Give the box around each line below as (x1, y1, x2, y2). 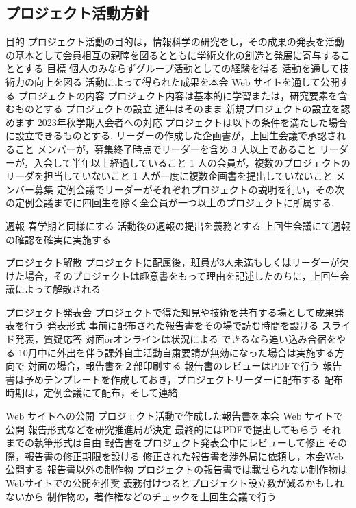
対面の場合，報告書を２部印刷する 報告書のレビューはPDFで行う (27, 359, 320, 373)
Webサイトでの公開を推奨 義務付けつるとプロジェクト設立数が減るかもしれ (5, 476, 344, 490)
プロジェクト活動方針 (5, 2, 149, 23)
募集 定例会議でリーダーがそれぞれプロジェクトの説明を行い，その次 (34, 182, 344, 196)
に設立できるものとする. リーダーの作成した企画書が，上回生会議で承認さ (5, 128, 337, 143)
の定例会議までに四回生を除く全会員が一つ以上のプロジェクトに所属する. (5, 195, 334, 210)
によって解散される (14, 282, 101, 296)
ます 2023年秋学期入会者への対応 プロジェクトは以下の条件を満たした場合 (14, 114, 348, 129)
